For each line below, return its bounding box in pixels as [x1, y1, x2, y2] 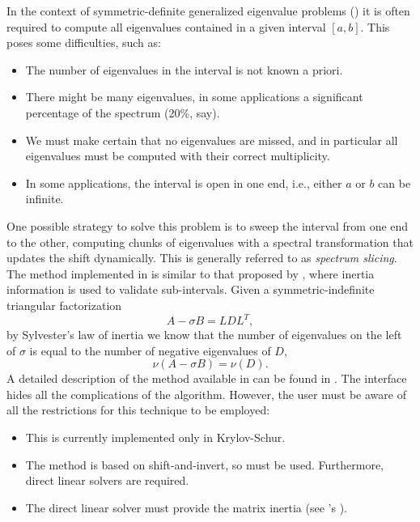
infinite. [25, 190, 64, 207]
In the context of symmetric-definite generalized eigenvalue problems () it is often [6, 2, 410, 19]
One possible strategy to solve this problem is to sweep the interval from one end [6, 217, 409, 234]
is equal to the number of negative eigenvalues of [29, 342, 271, 359]
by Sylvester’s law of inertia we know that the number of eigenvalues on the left [6, 326, 402, 342]
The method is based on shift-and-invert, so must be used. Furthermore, [25, 456, 384, 473]
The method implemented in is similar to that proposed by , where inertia [6, 265, 375, 282]
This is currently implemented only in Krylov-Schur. [25, 428, 286, 445]
